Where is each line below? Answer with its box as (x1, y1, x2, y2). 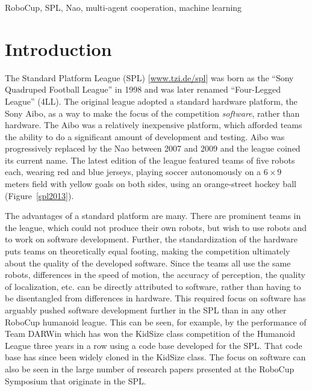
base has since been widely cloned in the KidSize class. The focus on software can (5, 351, 306, 363)
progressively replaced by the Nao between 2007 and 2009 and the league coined (5, 142, 301, 155)
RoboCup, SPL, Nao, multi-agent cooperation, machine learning (5, 1, 242, 13)
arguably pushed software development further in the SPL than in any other (5, 304, 287, 316)
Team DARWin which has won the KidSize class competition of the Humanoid (5, 327, 296, 340)
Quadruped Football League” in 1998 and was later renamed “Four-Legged (5, 83, 281, 96)
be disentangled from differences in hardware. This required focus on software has (5, 292, 306, 304)
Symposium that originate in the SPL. (5, 374, 146, 387)
